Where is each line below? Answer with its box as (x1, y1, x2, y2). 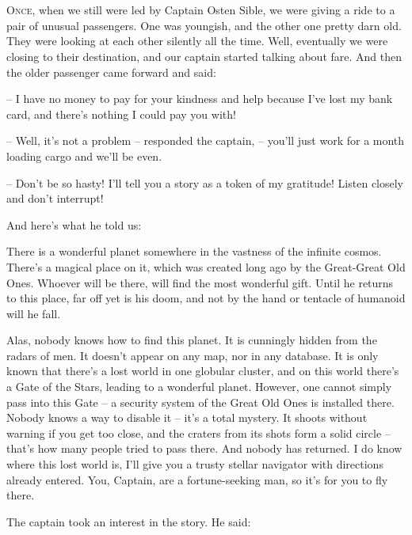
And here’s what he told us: (6, 216, 142, 233)
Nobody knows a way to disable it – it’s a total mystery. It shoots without (6, 409, 368, 426)
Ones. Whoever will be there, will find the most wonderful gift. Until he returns (6, 274, 394, 290)
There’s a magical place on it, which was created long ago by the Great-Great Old (6, 258, 406, 275)
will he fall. (6, 305, 61, 321)
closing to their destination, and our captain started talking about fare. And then (6, 47, 402, 64)
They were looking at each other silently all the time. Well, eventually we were (6, 32, 388, 49)
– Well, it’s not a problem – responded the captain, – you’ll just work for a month (6, 132, 405, 149)
